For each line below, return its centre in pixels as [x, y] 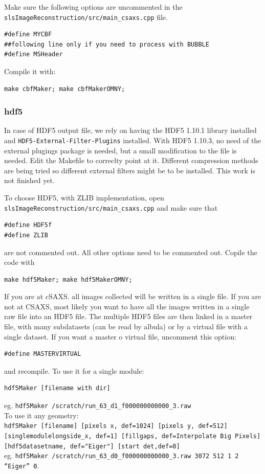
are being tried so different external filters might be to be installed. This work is [130, 170]
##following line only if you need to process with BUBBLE [107, 44]
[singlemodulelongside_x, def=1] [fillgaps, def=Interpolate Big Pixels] [132, 436]
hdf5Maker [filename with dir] [57, 388]
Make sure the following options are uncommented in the [93, 7]
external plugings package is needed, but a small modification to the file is [120, 150]
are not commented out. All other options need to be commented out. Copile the [131, 252]
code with [19, 262]
